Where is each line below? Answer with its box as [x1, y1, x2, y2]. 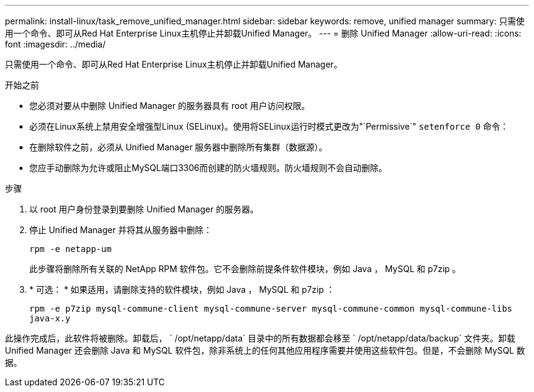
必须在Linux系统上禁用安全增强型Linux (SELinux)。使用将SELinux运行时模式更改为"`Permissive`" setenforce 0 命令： [29, 121, 509, 131]
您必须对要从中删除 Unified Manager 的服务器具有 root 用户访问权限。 [29, 100, 310, 111]
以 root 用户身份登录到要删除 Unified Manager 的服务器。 [29, 204, 259, 214]
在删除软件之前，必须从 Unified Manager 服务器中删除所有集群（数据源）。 [29, 142, 327, 152]
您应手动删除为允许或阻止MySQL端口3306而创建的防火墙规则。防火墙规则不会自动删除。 [29, 163, 387, 173]
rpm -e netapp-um [29, 244, 112, 254]
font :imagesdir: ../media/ [5, 39, 106, 49]
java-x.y [29, 313, 71, 323]
